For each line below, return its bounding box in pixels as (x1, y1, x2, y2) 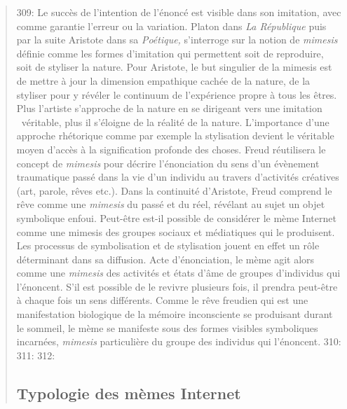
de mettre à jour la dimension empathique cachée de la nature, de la (16, 73, 311, 88)
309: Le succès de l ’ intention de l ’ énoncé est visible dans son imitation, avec (16, 5, 341, 19)
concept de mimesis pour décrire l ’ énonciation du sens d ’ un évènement (16, 155, 320, 170)
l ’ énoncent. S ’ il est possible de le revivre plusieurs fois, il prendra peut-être (16, 279, 338, 293)
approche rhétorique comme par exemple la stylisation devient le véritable (16, 128, 334, 143)
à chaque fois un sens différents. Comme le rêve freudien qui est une (16, 293, 308, 307)
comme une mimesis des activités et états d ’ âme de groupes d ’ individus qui (16, 265, 341, 280)
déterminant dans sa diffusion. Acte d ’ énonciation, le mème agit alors (16, 251, 315, 266)
